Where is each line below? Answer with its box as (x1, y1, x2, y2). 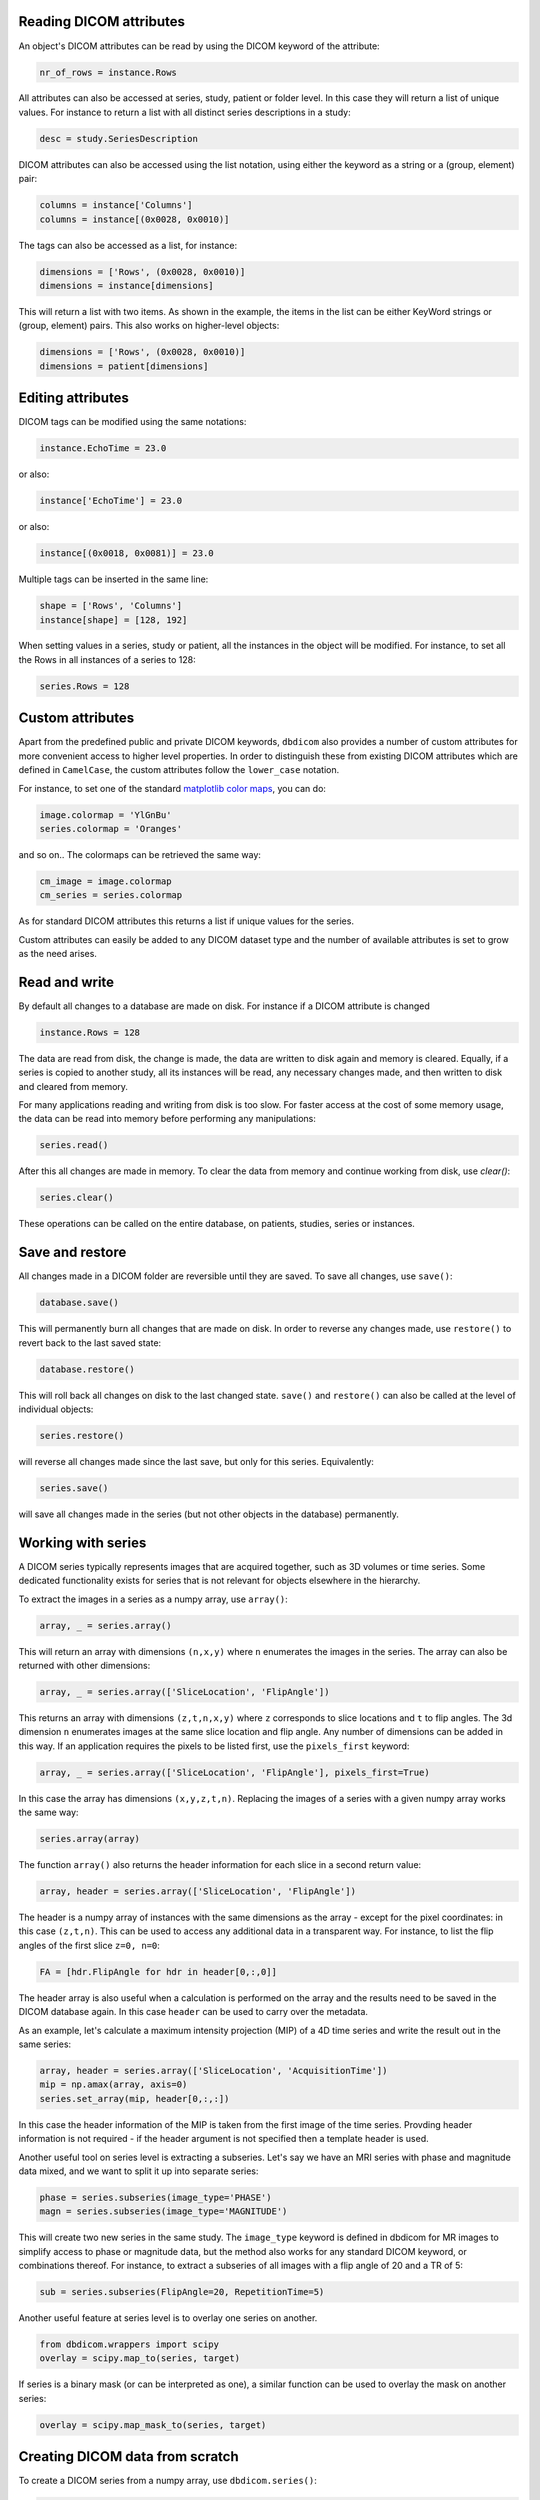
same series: (18, 2038, 72, 2050)
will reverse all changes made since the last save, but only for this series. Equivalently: (18, 1456, 375, 1467)
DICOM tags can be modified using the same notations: (18, 416, 247, 428)
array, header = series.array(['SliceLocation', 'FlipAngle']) (39, 1886, 357, 1897)
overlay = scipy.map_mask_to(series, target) (39, 2419, 267, 2430)
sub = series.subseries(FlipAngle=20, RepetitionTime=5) (39, 2286, 325, 2298)
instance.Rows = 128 (39, 1026, 140, 1038)
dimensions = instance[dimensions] (39, 280, 214, 291)
